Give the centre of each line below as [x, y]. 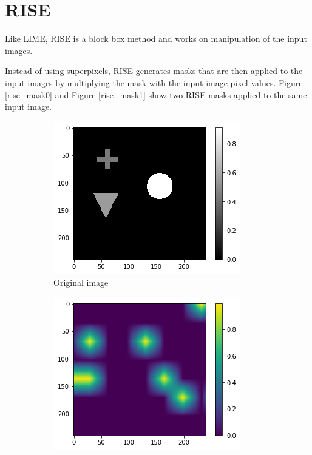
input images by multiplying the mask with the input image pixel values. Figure [154, 82]
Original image [81, 282]
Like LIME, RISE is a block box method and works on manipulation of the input [156, 39]
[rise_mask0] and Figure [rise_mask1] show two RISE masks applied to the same [156, 94]
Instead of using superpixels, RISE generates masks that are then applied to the [154, 71]
